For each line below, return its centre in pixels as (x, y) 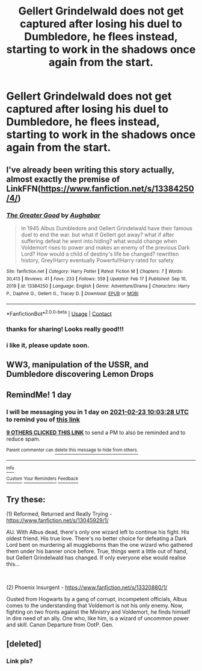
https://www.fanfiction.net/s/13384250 (117, 188)
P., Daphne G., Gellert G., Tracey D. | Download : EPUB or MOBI (72, 294)
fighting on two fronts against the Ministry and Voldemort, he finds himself (98, 612)
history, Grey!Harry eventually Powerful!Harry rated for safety (97, 260)
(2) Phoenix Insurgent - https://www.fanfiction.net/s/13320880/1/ (87, 588)
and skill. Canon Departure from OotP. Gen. (60, 625)
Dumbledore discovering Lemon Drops (80, 374)
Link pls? (20, 661)
